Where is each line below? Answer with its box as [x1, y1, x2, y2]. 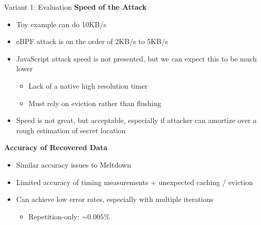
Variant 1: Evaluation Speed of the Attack [4, 2, 147, 12]
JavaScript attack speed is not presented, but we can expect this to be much [16, 53, 257, 64]
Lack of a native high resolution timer [28, 80, 148, 91]
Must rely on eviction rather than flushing [28, 97, 161, 108]
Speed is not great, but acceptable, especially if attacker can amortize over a [16, 115, 257, 126]
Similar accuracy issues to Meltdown [16, 159, 131, 170]
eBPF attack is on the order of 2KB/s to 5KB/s [16, 36, 168, 47]
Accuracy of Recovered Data [4, 142, 107, 153]
